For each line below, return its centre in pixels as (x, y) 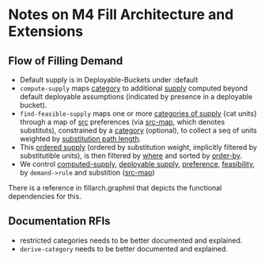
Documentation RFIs (59, 221)
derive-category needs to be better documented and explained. (123, 248)
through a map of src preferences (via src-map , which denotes (122, 122)
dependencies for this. (45, 196)
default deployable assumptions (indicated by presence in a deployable (136, 96)
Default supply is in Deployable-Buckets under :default (109, 80)
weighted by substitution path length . (80, 139)
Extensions (46, 31)
